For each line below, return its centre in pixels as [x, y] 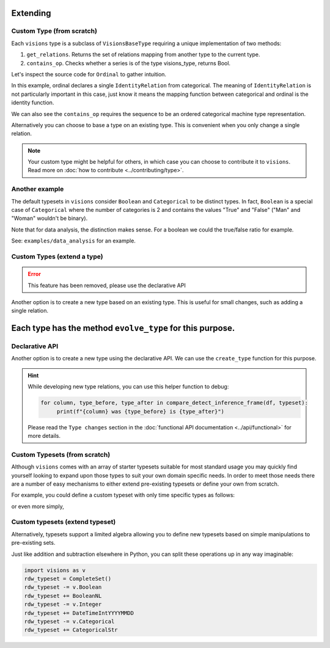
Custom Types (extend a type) [57, 257]
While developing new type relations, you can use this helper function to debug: [128, 387]
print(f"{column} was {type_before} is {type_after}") [141, 411]
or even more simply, [38, 506]
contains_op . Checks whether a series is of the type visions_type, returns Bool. [129, 63]
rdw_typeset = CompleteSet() [68, 578]
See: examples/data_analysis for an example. [73, 241]
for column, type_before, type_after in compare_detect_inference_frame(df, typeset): [174, 403]
